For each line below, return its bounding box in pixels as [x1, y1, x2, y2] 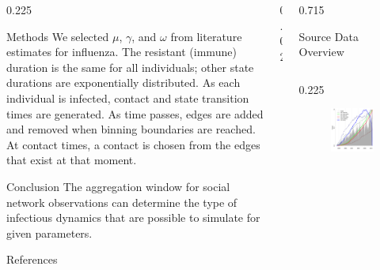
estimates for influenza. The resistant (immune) [6, 43, 237, 60]
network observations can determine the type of [6, 193, 237, 210]
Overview [298, 43, 344, 60]
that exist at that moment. [6, 152, 137, 168]
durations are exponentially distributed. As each [6, 74, 241, 91]
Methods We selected [6, 28, 109, 44]
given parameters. [6, 224, 93, 241]
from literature [170, 28, 242, 44]
